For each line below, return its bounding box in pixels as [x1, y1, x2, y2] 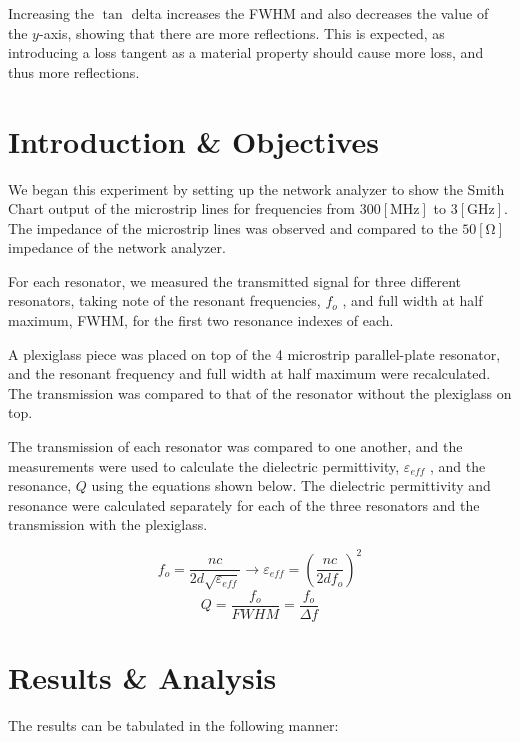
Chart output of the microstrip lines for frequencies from [8, 198, 355, 219]
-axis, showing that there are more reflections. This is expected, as [38, 22, 445, 43]
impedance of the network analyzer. [8, 237, 226, 258]
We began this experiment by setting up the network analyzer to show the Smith [8, 178, 505, 199]
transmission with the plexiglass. [8, 514, 208, 535]
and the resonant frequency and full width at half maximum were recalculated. [8, 363, 491, 384]
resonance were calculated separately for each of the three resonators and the [8, 494, 480, 515]
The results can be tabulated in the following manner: [8, 715, 339, 736]
